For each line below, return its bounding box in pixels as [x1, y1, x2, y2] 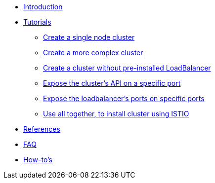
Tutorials [23, 18, 51, 26]
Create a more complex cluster [43, 48, 143, 57]
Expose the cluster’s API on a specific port [43, 79, 181, 87]
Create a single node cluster [43, 33, 135, 41]
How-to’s [23, 155, 52, 164]
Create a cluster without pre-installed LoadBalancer [43, 64, 211, 72]
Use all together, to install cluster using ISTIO [43, 110, 189, 118]
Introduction [23, 2, 63, 11]
